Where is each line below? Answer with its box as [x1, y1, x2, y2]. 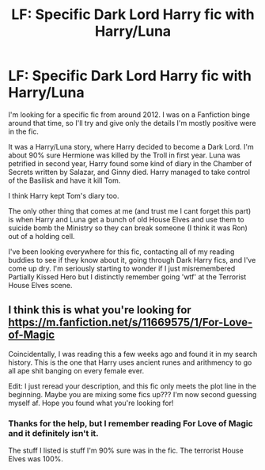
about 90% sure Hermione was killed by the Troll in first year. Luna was [8, 150, 241, 160]
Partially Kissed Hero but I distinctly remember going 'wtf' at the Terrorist [8, 271, 247, 282]
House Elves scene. [8, 280, 73, 290]
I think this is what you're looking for [8, 303, 191, 317]
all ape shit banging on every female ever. [8, 366, 145, 375]
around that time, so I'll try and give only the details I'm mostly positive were [8, 118, 256, 127]
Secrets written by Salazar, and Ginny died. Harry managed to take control [8, 167, 251, 176]
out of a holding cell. [8, 231, 75, 241]
